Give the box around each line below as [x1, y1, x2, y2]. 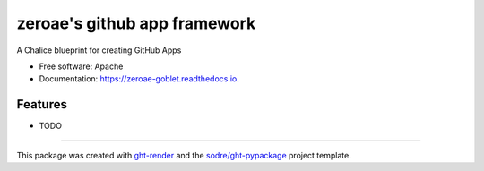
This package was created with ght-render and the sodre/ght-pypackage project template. [16, 150, 351, 160]
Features [16, 97, 67, 112]
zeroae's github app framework [16, 13, 256, 33]
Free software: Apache [39, 61, 124, 72]
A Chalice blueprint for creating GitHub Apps [16, 45, 182, 56]
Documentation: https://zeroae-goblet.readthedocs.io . [39, 73, 239, 84]
